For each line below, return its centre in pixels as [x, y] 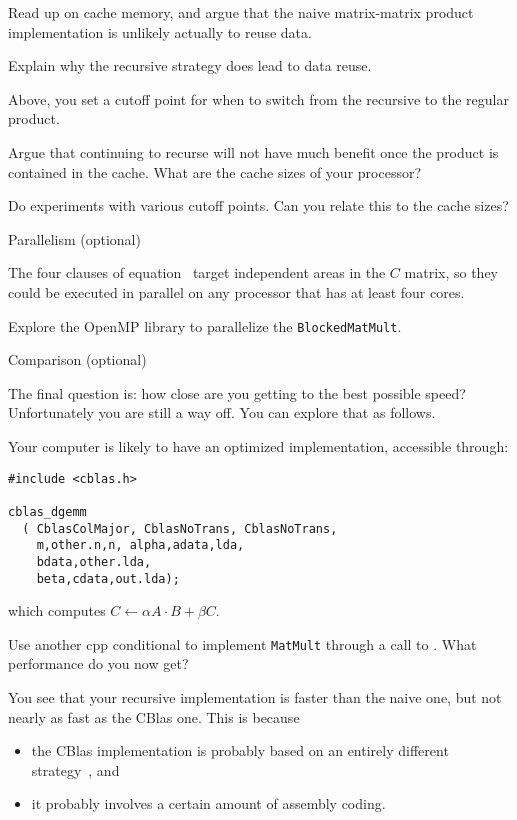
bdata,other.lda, [94, 561]
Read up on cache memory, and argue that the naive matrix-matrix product [241, 12]
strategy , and [75, 769]
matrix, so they [451, 272]
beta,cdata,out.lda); [108, 578]
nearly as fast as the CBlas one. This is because [154, 716]
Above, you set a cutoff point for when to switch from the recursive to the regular [258, 98]
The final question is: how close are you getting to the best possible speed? [237, 392]
